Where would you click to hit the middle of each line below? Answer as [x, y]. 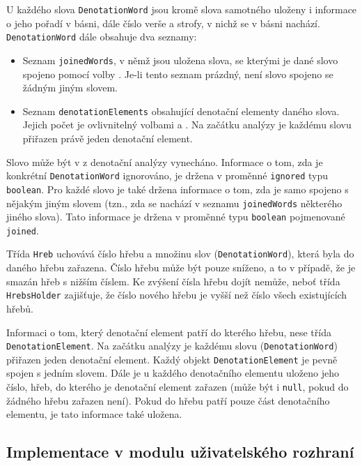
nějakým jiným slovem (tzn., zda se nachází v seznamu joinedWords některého [174, 203]
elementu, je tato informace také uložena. [94, 414]
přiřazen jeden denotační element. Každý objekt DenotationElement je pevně [172, 359]
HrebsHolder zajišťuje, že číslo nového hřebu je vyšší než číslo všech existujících [177, 295]
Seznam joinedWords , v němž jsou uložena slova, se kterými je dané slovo [180, 60]
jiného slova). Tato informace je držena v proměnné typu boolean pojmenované [176, 217]
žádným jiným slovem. [70, 88]
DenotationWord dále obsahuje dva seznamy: [102, 37]
